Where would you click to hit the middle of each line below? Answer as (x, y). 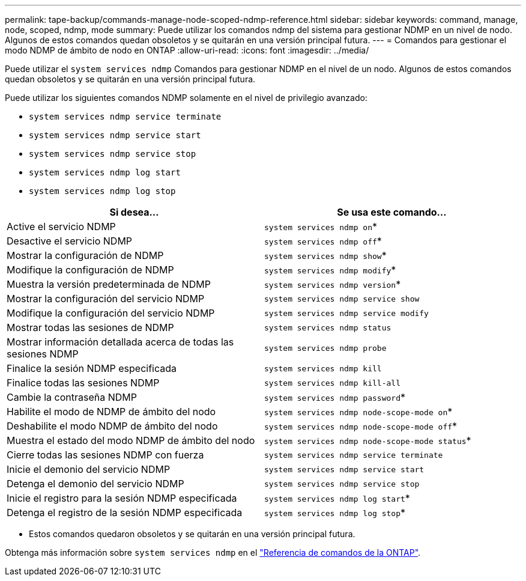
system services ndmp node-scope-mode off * (361, 426)
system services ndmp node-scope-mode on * (358, 412)
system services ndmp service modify (346, 313)
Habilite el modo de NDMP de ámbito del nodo (111, 412)
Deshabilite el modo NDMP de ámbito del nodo (112, 426)
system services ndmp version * (333, 284)
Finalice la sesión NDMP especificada (92, 368)
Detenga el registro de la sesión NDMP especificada (125, 513)
